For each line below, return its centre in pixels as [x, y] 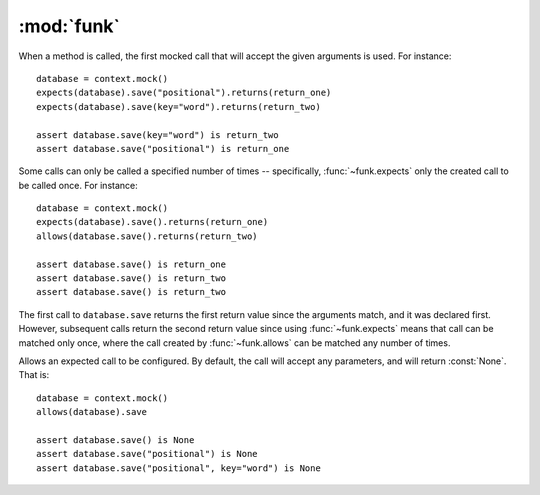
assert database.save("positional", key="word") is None [179, 468]
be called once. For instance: [78, 185]
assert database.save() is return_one [131, 264]
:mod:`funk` [69, 26]
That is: [34, 375]
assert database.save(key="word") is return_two [157, 134]
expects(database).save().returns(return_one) [152, 222]
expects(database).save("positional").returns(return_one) [184, 93]
